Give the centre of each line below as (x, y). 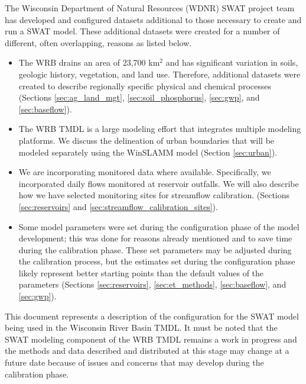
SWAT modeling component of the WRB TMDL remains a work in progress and (151, 339)
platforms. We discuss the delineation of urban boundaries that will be (147, 140)
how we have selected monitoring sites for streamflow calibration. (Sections (154, 195)
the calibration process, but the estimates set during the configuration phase (157, 261)
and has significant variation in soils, (232, 62)
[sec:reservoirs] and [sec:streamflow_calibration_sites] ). (118, 206)
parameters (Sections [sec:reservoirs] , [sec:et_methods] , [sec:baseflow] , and (152, 284)
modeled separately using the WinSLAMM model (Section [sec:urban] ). (148, 152)
